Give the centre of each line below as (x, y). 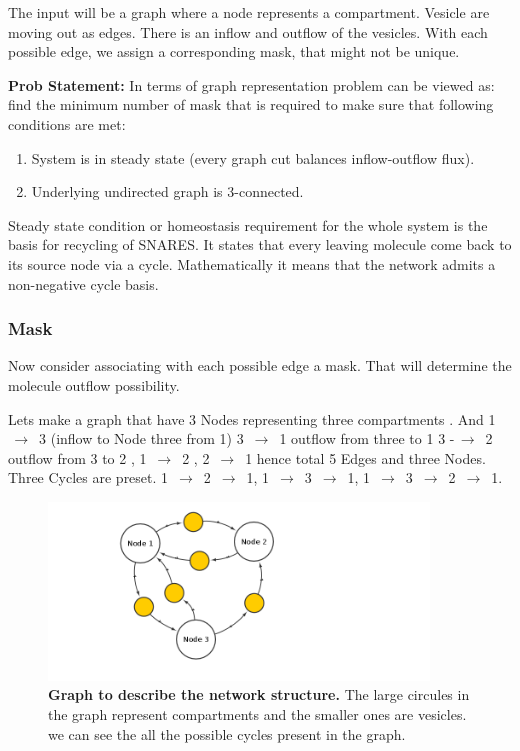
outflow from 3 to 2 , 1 (77, 457)
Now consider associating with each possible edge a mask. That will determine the (260, 365)
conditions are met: (67, 123)
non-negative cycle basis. (83, 283)
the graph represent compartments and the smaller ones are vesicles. (257, 713)
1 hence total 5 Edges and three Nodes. (365, 457)
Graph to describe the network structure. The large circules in (259, 694)
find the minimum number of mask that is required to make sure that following (251, 104)
